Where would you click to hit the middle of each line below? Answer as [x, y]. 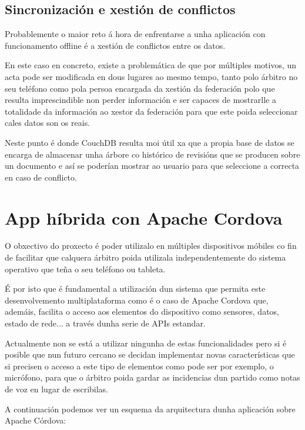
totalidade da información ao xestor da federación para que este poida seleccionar [151, 111]
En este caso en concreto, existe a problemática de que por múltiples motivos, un [151, 65]
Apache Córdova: [36, 420]
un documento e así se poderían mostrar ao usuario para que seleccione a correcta [152, 166]
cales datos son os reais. [48, 123]
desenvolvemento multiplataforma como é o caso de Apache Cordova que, [137, 300]
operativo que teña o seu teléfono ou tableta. [85, 269]
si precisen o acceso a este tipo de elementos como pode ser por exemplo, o [139, 366]
